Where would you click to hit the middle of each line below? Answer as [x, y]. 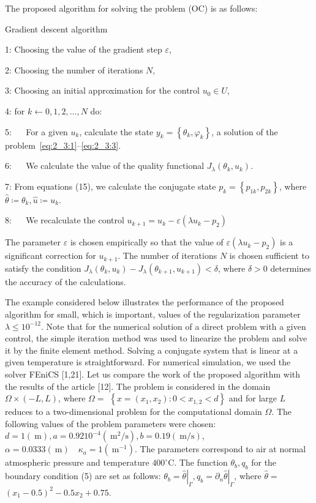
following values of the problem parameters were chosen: [111, 423]
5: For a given [36, 131]
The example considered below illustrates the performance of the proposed [145, 302]
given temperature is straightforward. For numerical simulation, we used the [148, 362]
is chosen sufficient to [269, 255]
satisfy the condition [43, 268]
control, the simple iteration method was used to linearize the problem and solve [156, 338]
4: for [15, 110]
